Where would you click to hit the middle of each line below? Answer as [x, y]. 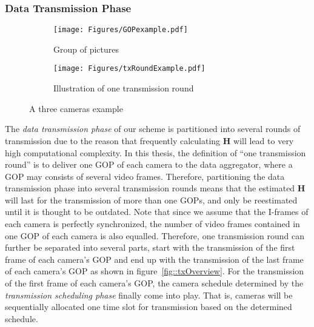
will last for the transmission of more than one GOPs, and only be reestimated [151, 200]
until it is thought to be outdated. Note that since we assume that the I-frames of [157, 212]
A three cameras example [76, 108]
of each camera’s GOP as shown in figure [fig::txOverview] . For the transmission [155, 271]
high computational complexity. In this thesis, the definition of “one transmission [155, 152]
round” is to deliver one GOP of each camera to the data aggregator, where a [149, 164]
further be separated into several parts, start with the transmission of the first [150, 247]
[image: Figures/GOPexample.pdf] [121, 30]
